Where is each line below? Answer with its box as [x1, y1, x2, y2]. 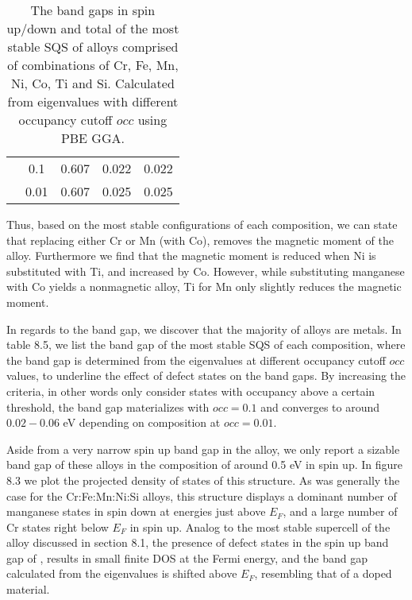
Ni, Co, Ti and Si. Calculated [11, 74, 175, 92]
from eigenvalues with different [7, 92, 179, 110]
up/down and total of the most [6, 19, 179, 37]
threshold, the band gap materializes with [6, 398, 210, 415]
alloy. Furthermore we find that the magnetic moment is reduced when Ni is [6, 247, 376, 264]
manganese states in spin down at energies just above [6, 503, 266, 520]
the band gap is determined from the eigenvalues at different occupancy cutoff [6, 351, 386, 368]
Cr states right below [6, 518, 109, 535]
